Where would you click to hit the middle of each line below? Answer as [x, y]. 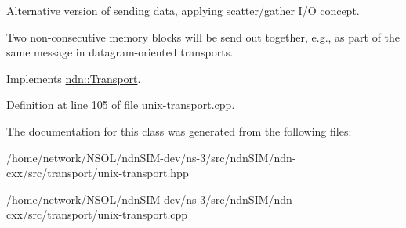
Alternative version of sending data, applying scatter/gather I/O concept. [183, 10]
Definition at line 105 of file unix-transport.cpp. [121, 105]
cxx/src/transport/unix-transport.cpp [97, 214]
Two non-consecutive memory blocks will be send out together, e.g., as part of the [203, 36]
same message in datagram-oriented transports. [120, 52]
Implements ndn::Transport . [74, 78]
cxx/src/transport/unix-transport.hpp [98, 173]
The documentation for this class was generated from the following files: [179, 130]
